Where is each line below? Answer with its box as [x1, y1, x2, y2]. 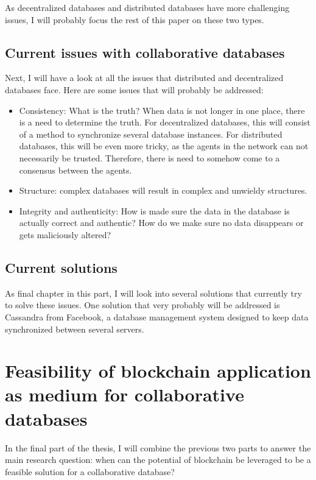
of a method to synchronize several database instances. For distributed [19, 127, 283, 140]
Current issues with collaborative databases [5, 43, 285, 62]
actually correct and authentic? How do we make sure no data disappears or [19, 216, 304, 229]
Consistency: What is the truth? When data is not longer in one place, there [19, 104, 305, 116]
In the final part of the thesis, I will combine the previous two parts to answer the [5, 441, 311, 454]
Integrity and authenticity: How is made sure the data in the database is [19, 204, 290, 217]
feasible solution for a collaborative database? [5, 465, 175, 478]
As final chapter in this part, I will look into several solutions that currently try [5, 286, 302, 299]
